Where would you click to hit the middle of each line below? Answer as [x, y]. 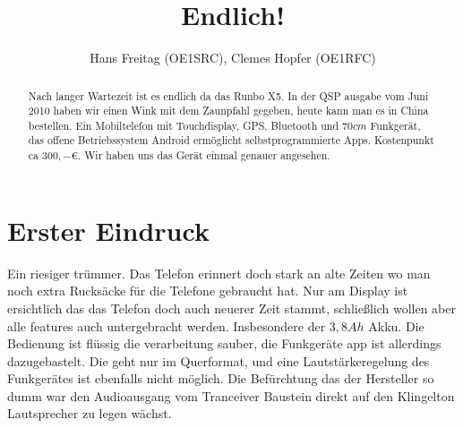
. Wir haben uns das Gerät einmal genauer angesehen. [204, 155]
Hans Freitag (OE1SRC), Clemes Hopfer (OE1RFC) [233, 58]
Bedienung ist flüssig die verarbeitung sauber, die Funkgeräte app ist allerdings [224, 343]
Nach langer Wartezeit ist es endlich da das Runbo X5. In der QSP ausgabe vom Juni [228, 95]
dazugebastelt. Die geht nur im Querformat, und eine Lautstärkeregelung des [219, 360]
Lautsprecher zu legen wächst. [90, 413]
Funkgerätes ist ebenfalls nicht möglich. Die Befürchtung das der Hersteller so [221, 378]
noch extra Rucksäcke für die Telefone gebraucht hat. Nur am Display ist [208, 291]
